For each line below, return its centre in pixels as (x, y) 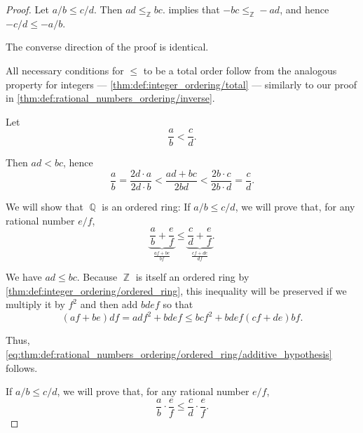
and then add (109, 304)
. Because (97, 277)
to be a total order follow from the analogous (240, 70)
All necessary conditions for (65, 70)
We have (24, 277)
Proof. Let (27, 9)
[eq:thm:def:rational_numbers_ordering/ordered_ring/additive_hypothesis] (169, 354)
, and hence (304, 9)
